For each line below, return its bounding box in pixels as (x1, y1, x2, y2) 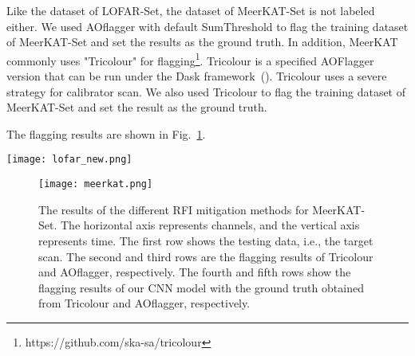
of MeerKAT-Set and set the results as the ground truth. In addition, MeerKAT (6, 33, 398, 50)
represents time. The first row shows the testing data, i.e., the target (38, 232, 373, 248)
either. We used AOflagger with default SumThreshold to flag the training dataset (6, 18, 409, 34)
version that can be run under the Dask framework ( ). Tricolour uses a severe (6, 68, 387, 84)
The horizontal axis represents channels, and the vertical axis (60, 217, 360, 233)
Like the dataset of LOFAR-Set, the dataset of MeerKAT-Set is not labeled (6, 2, 375, 18)
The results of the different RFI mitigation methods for (38, 201, 309, 217)
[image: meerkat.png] (38, 178, 153, 190)
